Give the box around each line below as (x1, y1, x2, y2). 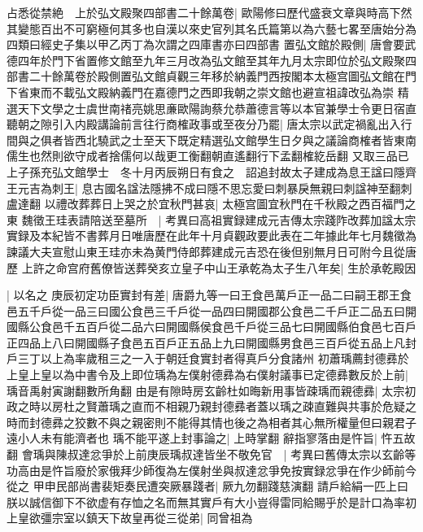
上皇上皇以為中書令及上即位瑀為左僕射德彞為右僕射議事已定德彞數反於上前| (7, 366, 408, 383)
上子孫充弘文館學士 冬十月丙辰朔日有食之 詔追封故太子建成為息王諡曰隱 (7, 163, 405, 180)
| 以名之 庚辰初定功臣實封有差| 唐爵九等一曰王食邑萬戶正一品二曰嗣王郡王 (7, 286, 400, 303)
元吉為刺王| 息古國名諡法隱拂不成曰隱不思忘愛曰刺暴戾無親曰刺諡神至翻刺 (17, 179, 412, 196)
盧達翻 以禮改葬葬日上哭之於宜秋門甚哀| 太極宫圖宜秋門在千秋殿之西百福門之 (7, 195, 416, 212)
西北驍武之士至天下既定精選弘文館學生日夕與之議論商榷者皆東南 (74, 131, 416, 148)
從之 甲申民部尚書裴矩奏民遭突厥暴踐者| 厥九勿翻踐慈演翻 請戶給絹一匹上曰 (7, 477, 408, 495)
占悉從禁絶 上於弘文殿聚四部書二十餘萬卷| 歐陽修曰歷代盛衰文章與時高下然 (7, 4, 412, 20)
